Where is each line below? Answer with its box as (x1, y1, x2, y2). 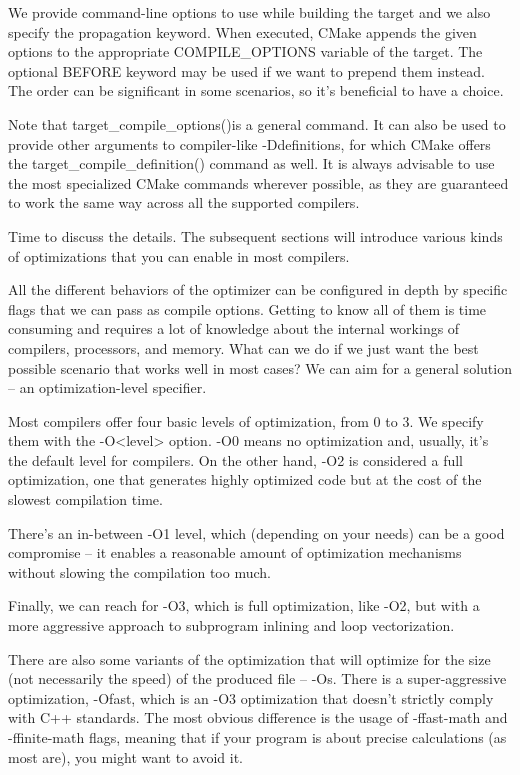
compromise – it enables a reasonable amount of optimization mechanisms (8, 542, 462, 563)
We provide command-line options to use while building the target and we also (8, 2, 491, 22)
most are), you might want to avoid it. (8, 746, 243, 767)
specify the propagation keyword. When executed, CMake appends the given (8, 21, 477, 42)
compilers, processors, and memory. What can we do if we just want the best (8, 337, 479, 358)
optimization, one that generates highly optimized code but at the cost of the (8, 469, 482, 490)
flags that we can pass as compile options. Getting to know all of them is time (8, 298, 487, 319)
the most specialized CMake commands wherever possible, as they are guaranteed (8, 172, 509, 193)
